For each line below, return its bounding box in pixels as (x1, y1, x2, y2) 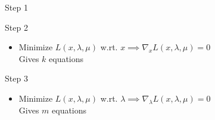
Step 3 (5, 72, 28, 85)
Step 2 (5, 21, 28, 33)
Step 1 (5, 1, 28, 13)
